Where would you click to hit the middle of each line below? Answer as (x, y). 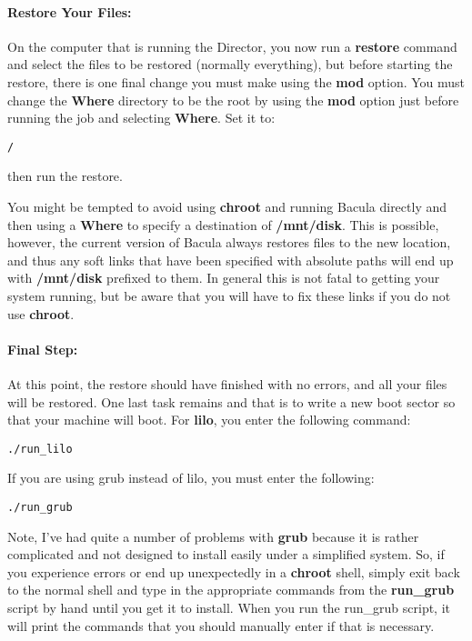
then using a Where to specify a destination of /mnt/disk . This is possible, (223, 224)
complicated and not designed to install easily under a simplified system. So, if (226, 554)
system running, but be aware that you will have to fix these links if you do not (229, 295)
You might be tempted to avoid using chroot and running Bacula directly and (227, 207)
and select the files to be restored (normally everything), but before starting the (230, 64)
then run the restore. (65, 176)
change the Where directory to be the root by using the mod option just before (233, 100)
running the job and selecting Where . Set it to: (141, 118)
